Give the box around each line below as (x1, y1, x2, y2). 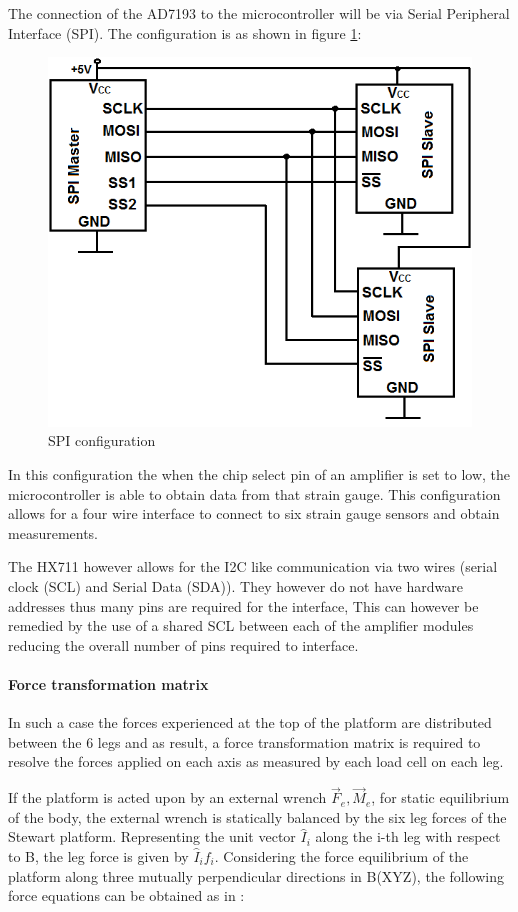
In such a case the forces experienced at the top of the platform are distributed (8, 712, 492, 733)
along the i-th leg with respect (315, 826, 501, 847)
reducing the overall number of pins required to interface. (8, 634, 359, 655)
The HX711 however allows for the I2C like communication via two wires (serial (8, 556, 498, 577)
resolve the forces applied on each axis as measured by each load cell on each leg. (8, 751, 504, 772)
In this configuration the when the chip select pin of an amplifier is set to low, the (8, 464, 511, 485)
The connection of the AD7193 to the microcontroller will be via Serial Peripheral (8, 3, 510, 23)
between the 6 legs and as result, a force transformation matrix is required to (8, 731, 481, 752)
